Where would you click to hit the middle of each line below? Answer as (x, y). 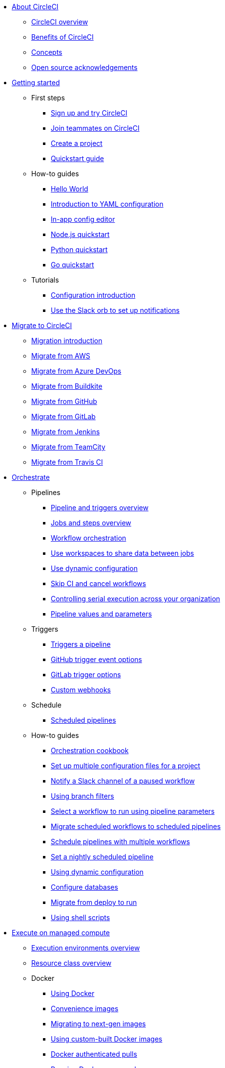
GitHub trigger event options (96, 659)
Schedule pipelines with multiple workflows (121, 842)
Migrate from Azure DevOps (76, 371)
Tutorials (45, 280)
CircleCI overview (60, 22)
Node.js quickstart (80, 234)
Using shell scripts (81, 917)
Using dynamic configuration (97, 872)
